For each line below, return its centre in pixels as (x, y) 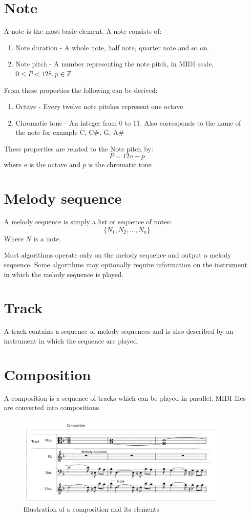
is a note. (47, 238)
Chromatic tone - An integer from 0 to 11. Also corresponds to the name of (128, 122)
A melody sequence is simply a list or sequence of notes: (88, 222)
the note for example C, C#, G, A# (70, 132)
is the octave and (55, 164)
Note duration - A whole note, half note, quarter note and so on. (112, 47)
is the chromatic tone (120, 164)
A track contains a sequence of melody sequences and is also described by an (119, 331)
